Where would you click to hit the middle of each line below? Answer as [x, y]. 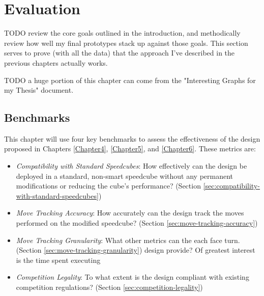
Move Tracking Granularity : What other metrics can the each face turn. [128, 240]
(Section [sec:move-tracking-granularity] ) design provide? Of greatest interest [136, 250]
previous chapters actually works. [56, 62]
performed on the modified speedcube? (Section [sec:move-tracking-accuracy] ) [137, 223]
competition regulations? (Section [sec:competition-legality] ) [109, 287]
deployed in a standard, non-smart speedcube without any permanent [125, 176]
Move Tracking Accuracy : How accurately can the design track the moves [130, 213]
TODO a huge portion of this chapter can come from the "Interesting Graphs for [130, 80]
